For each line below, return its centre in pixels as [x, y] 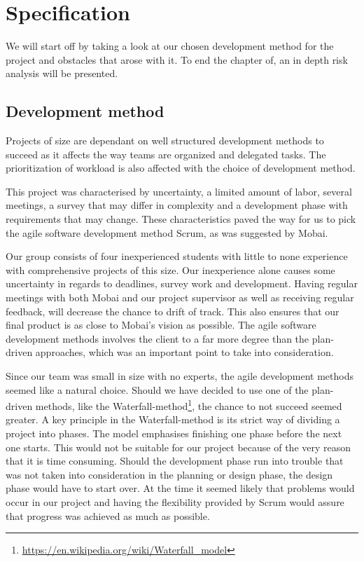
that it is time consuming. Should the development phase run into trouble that [175, 461]
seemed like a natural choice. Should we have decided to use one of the [157, 389]
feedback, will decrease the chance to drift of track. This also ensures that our [173, 311]
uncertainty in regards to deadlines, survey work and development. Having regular [182, 283]
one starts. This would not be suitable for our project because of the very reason [178, 447]
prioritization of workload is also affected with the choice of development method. [181, 168]
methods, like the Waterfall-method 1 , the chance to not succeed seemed [189, 405]
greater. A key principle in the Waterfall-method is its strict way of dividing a [173, 419]
